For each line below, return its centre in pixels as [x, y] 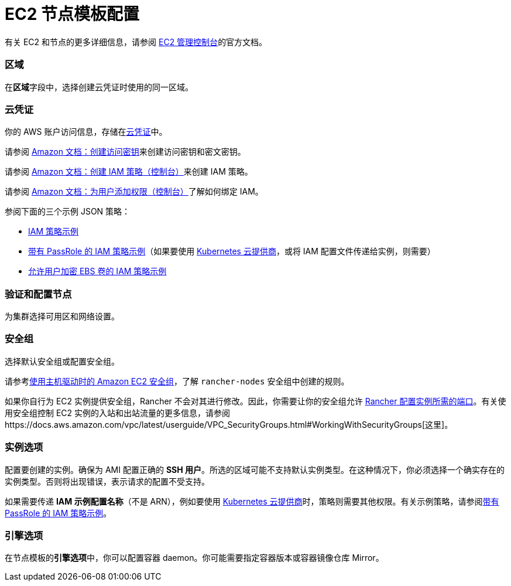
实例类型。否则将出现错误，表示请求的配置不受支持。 [107, 481]
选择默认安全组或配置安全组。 [62, 361]
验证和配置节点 [38, 294]
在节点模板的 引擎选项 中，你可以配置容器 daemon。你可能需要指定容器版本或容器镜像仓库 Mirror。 [194, 558]
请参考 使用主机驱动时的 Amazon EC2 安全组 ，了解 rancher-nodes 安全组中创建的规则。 [177, 381]
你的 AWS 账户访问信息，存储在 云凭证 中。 [86, 132]
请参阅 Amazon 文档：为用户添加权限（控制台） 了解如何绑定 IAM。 [134, 192]
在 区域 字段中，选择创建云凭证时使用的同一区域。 [99, 87]
